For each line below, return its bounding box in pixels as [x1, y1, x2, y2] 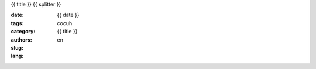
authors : [11, 36, 32, 43]
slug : [11, 44, 23, 51]
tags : [11, 19, 24, 26]
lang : [11, 53, 24, 60]
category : [11, 28, 36, 35]
